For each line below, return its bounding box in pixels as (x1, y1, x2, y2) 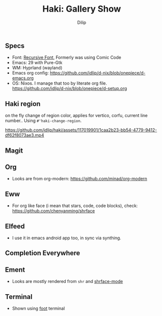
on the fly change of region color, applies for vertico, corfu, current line (5, 113, 148, 119)
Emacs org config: (12, 70, 49, 76)
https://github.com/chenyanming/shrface (12, 208, 95, 214)
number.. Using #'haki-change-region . (5, 118, 82, 123)
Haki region (5, 100, 41, 108)
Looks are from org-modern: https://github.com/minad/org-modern (12, 176, 147, 182)
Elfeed (5, 222, 25, 230)
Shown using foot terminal (12, 305, 65, 312)
